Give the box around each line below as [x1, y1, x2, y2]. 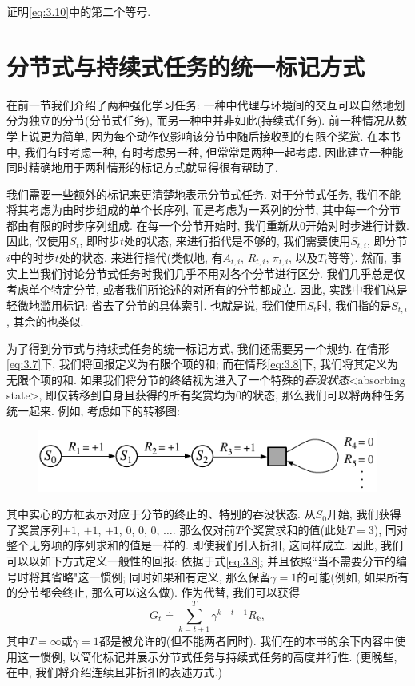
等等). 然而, [327, 248, 387, 265]
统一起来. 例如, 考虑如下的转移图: [6, 402, 180, 418]
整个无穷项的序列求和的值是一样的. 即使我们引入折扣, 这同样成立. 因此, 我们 [6, 537, 404, 553]
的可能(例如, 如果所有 [297, 568, 409, 585]
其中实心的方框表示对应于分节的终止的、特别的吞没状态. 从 [6, 506, 316, 522]
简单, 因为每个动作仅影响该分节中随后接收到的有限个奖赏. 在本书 [62, 127, 401, 144]
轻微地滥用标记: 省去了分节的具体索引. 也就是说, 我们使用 [6, 296, 307, 313]
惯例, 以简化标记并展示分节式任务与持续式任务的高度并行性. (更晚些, [39, 648, 397, 664]
